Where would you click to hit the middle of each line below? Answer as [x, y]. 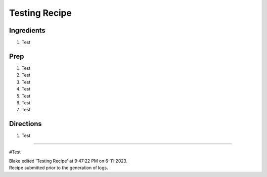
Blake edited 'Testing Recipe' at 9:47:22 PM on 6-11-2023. [68, 161]
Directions [25, 124]
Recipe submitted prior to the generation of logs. [59, 168]
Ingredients [27, 30]
